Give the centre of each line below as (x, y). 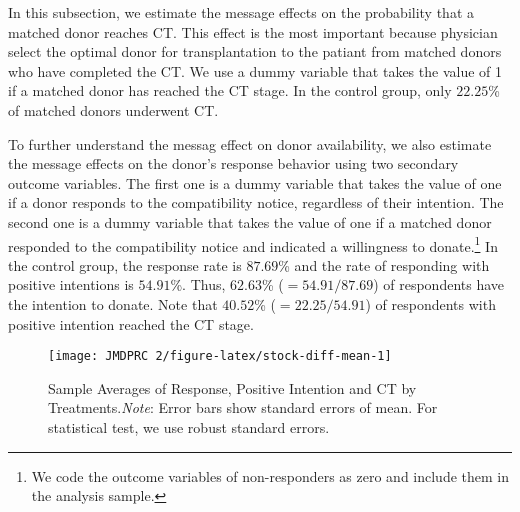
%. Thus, (198, 284)
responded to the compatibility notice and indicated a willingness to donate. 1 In (253, 244)
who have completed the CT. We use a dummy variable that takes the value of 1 (255, 70)
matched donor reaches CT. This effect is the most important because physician (253, 31)
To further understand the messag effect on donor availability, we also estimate (250, 143)
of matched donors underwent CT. (113, 109)
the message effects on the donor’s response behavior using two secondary (233, 163)
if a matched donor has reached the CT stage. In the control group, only (230, 90)
